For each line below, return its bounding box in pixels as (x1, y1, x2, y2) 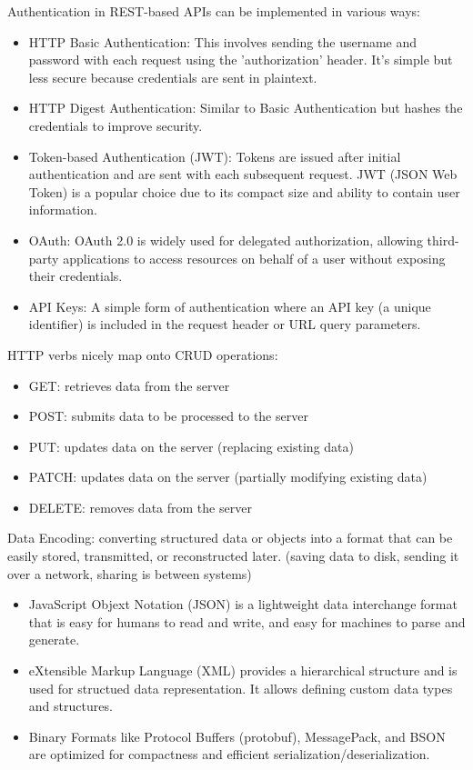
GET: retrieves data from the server (28, 375, 230, 395)
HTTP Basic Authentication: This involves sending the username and (28, 32, 418, 51)
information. (28, 200, 97, 219)
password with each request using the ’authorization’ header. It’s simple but (28, 50, 453, 69)
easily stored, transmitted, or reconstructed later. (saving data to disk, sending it (7, 546, 459, 565)
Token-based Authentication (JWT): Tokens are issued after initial (28, 146, 401, 165)
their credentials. (28, 266, 123, 285)
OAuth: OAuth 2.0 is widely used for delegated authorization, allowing (28, 230, 423, 249)
